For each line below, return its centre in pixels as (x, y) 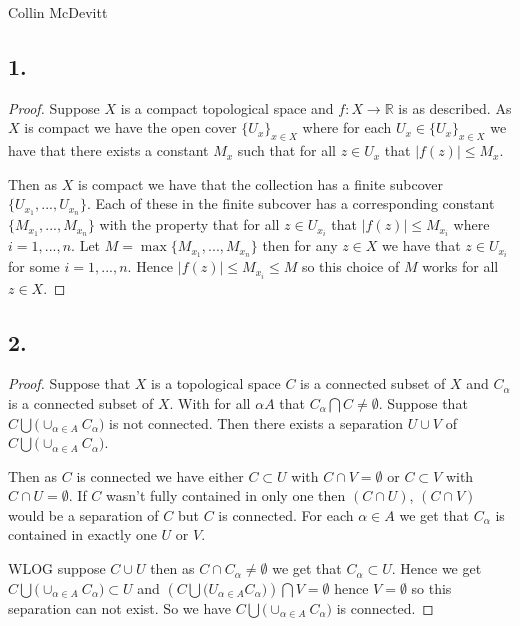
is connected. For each (286, 514)
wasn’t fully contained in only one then (226, 495)
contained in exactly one (82, 534)
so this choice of (350, 266)
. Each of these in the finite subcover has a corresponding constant (290, 203)
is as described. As (455, 107)
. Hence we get (436, 568)
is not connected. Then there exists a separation (256, 422)
